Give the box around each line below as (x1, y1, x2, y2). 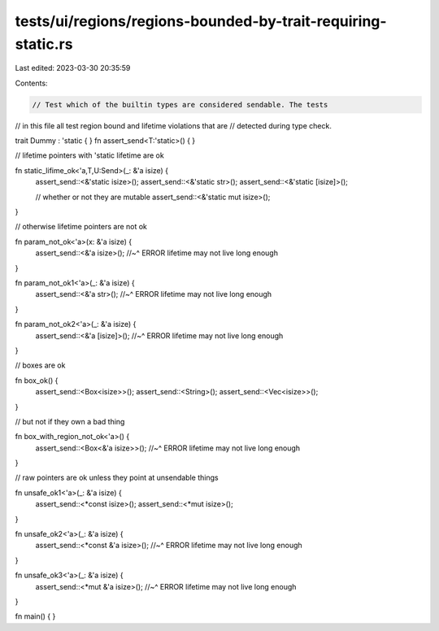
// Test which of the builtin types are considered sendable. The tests (32, 100, 328, 109)
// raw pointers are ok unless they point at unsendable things (15, 472, 219, 483)
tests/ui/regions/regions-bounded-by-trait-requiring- (15, 12, 387, 30)
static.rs (15, 35, 73, 53)
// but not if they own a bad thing (15, 416, 125, 426)
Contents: (15, 78, 48, 88)
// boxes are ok (15, 360, 66, 370)
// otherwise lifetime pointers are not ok (15, 222, 148, 232)
